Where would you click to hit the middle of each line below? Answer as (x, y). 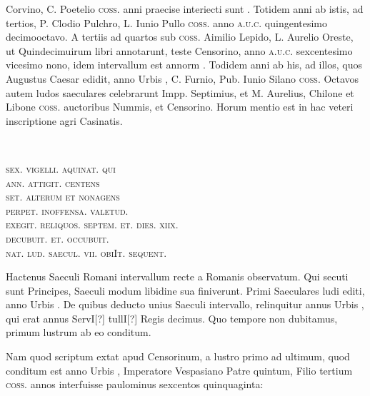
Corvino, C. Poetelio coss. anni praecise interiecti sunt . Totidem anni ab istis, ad (185, 9)
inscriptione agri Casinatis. (64, 120)
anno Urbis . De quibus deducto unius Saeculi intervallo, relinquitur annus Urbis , (185, 304)
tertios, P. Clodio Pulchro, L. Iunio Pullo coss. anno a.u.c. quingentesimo (167, 22)
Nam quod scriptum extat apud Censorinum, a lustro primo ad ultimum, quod (178, 356)
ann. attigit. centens (53, 182)
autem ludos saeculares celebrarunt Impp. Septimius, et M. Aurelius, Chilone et (180, 92)
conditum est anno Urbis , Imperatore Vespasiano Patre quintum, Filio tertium (179, 370)
